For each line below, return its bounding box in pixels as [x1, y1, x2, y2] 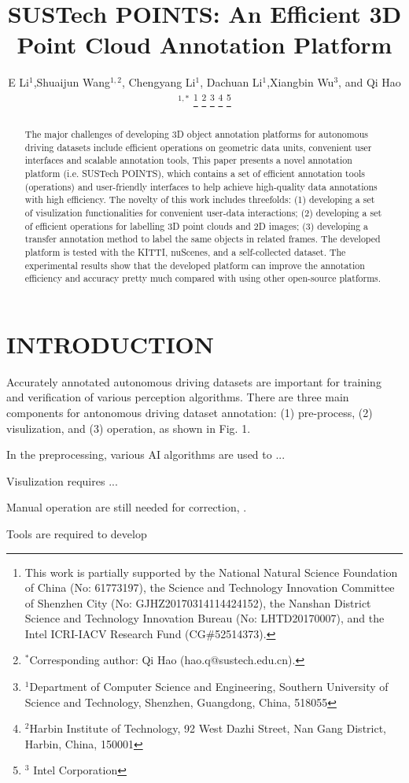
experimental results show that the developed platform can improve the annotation [24, 258, 365, 271]
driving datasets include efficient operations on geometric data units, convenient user [24, 140, 372, 153]
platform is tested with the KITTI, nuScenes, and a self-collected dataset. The [24, 245, 346, 258]
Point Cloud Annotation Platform [17, 28, 392, 61]
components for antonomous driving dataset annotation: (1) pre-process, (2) [6, 404, 373, 420]
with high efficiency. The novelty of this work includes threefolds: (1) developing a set [24, 193, 375, 206]
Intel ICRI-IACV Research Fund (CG [24, 625, 206, 641]
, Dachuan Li [200, 74, 263, 90]
